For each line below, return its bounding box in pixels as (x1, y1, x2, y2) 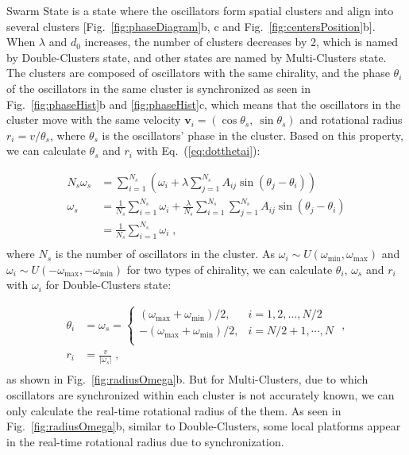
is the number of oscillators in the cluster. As (55, 245, 275, 262)
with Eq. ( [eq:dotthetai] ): (136, 142, 260, 159)
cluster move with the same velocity (6, 111, 181, 128)
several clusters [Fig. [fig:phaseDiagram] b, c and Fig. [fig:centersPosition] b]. (6, 17, 376, 34)
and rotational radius (299, 111, 403, 128)
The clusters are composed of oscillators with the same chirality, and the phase (6, 64, 390, 81)
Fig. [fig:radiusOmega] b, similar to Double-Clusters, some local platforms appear (6, 418, 401, 434)
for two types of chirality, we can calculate (126, 260, 333, 277)
